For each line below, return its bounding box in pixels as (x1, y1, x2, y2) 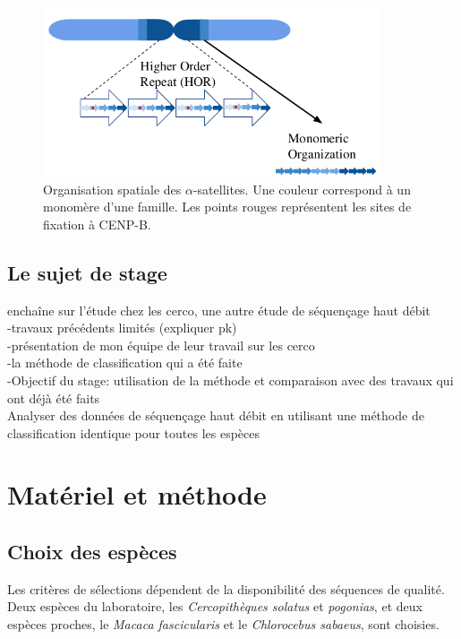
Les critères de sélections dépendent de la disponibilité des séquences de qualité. (7, 579, 445, 598)
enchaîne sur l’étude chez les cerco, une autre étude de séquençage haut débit (7, 300, 431, 319)
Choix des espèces (7, 538, 177, 566)
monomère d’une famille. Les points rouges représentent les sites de (43, 197, 412, 216)
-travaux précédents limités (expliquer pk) (7, 318, 237, 337)
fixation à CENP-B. (43, 214, 151, 233)
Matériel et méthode (7, 476, 267, 513)
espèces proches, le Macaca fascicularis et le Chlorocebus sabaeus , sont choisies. (7, 615, 440, 634)
